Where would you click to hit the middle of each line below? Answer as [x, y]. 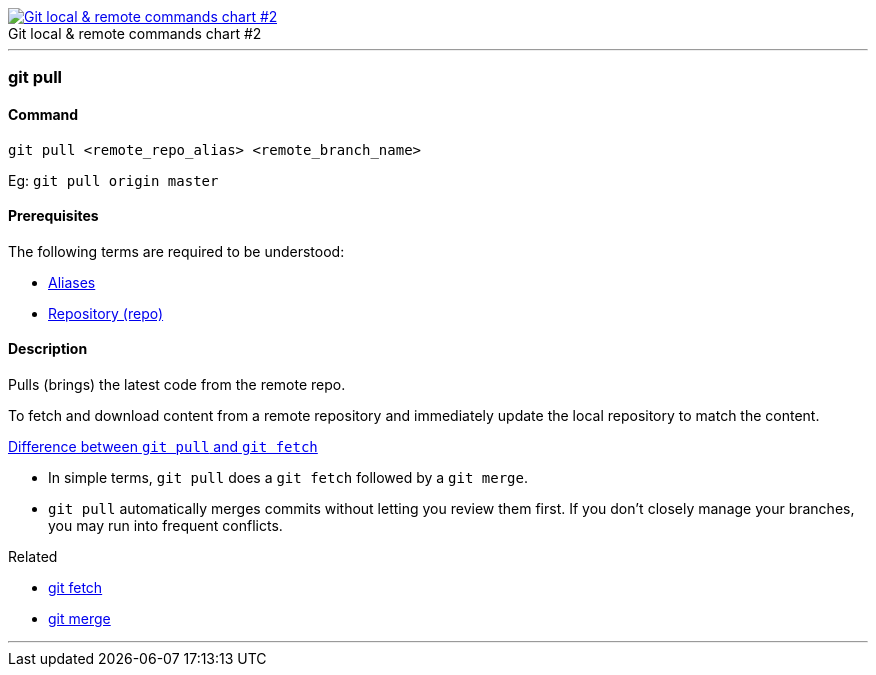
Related [33, 557]
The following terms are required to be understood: [176, 251]
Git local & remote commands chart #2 [135, 33]
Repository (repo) [106, 313]
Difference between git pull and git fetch [163, 447]
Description [48, 349]
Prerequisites [53, 216]
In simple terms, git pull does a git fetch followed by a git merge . [288, 478]
